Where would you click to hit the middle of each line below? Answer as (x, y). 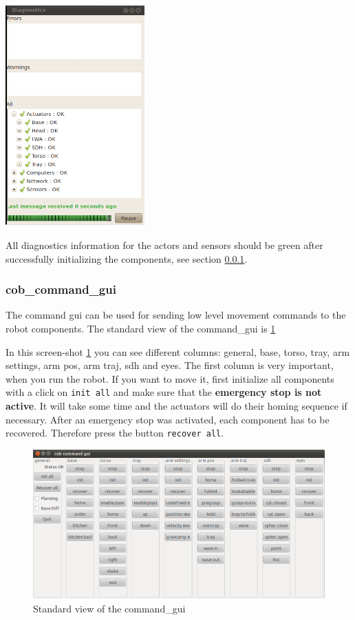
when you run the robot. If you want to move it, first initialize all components (170, 378)
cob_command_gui (61, 289)
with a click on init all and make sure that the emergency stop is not (164, 392)
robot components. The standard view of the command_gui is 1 (141, 328)
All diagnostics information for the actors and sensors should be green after (164, 244)
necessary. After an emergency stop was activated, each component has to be (168, 419)
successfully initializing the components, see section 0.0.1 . (127, 258)
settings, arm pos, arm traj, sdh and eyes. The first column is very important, (170, 365)
